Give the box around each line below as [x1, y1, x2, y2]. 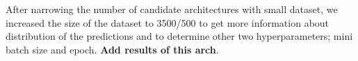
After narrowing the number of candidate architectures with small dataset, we [6, 2, 338, 16]
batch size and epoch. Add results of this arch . [6, 42, 219, 56]
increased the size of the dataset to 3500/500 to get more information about [6, 15, 329, 29]
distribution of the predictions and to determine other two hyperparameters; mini [6, 29, 353, 43]
